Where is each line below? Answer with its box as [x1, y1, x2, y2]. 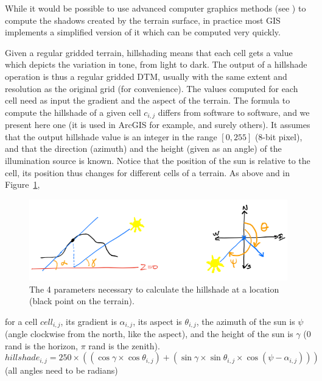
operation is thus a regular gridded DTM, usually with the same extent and [5, 69, 287, 82]
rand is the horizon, [5, 339, 78, 352]
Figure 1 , [5, 178, 40, 191]
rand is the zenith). [88, 339, 160, 352]
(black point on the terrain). [29, 294, 135, 307]
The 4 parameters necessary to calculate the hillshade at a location [29, 282, 279, 295]
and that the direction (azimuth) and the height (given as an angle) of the [5, 142, 282, 155]
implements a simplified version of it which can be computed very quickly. [5, 26, 281, 38]
